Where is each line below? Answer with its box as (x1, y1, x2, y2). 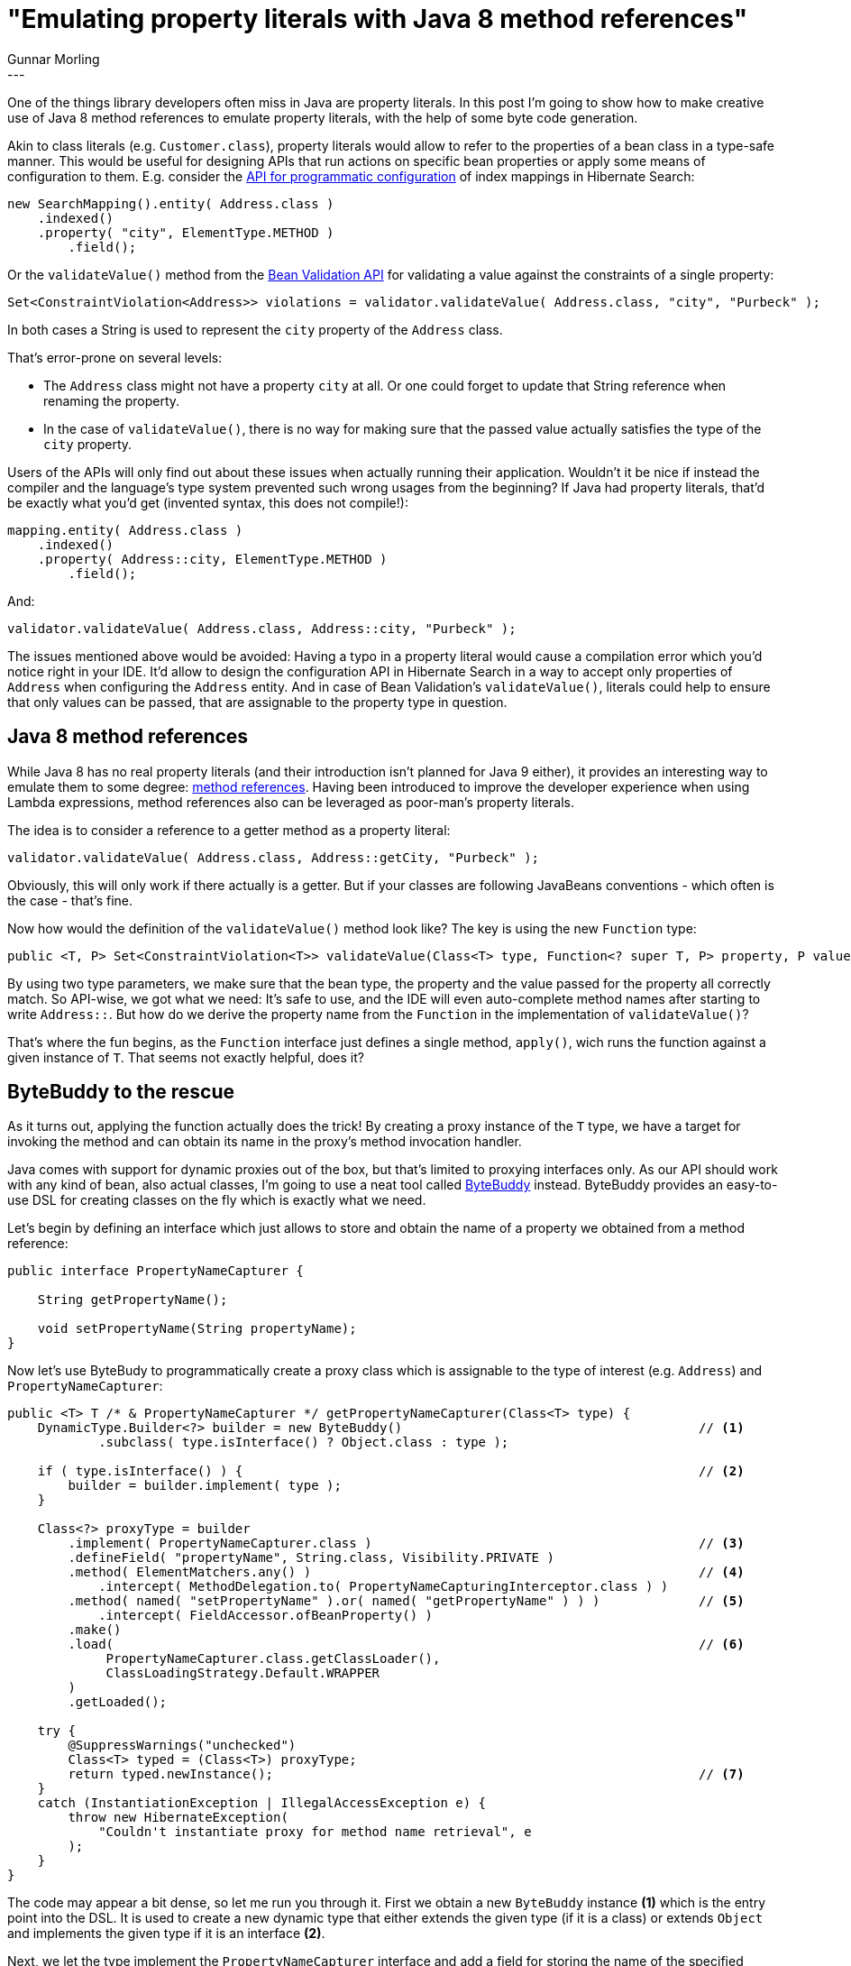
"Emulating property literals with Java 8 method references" (7, 4, 748, 34)
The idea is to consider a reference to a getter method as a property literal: (7, 822, 451, 838)
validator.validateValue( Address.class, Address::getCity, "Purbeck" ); (7, 850, 540, 865)
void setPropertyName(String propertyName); (37, 1321, 357, 1337)
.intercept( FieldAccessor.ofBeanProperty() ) (98, 1608, 434, 1623)
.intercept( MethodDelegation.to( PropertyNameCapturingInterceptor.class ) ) (98, 1579, 669, 1594)
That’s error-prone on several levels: (7, 349, 223, 365)
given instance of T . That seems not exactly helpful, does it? (7, 1049, 364, 1065)
